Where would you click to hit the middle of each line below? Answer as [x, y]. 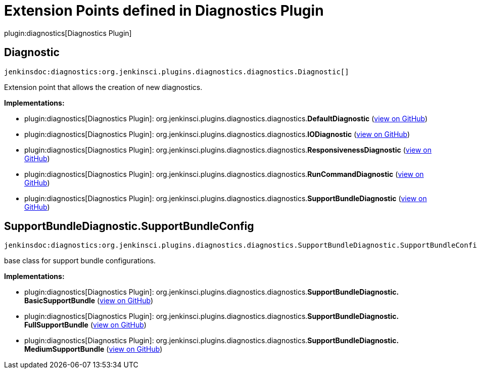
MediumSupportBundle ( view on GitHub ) [93, 349]
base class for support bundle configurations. [80, 261]
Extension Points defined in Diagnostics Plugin [164, 11]
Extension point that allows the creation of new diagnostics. [103, 87]
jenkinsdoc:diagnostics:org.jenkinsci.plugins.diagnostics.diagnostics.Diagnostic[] [177, 72]
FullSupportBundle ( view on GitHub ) [85, 325]
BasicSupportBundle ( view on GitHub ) [89, 301]
